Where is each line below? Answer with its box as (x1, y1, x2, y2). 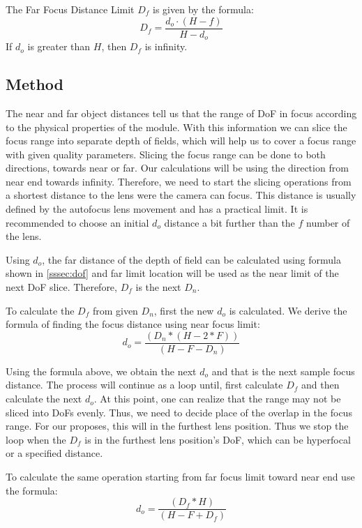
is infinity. (144, 39, 188, 54)
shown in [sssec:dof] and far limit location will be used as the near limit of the (6, 266, 339, 280)
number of (306, 215, 350, 229)
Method (6, 73, 63, 95)
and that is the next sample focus (211, 363, 355, 378)
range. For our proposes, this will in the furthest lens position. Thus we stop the (6, 418, 349, 433)
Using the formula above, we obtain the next (6, 363, 197, 378)
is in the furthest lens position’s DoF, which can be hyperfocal (84, 432, 351, 446)
